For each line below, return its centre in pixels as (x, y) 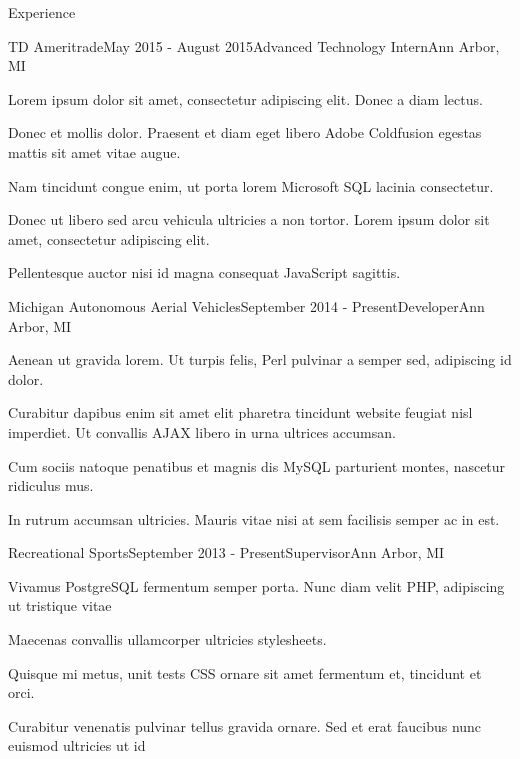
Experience (42, 12)
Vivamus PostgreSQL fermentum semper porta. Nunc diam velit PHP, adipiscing (256, 585)
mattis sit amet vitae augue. (94, 151)
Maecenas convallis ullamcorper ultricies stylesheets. (167, 639)
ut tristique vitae (60, 605)
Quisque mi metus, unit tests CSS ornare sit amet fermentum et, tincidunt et (245, 672)
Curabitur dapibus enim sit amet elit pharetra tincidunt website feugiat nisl (240, 412)
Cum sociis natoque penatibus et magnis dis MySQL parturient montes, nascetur (257, 465)
